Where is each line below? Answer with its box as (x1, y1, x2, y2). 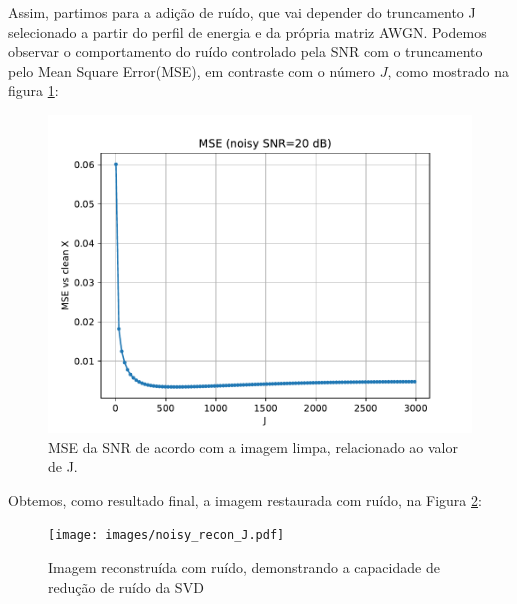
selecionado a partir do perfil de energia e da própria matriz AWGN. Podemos (8, 21, 487, 42)
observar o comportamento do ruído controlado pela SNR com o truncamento (8, 41, 483, 62)
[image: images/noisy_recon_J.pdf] (48, 528, 285, 543)
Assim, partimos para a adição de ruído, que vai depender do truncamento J (8, 2, 476, 22)
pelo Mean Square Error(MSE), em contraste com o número (8, 60, 376, 81)
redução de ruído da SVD (48, 576, 204, 597)
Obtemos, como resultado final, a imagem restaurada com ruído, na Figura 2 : (8, 489, 482, 510)
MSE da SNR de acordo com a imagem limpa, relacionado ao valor (48, 436, 458, 457)
